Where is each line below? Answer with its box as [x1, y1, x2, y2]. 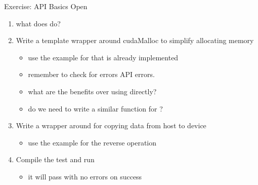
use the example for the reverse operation [28, 137, 157, 147]
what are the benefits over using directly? [28, 86, 157, 96]
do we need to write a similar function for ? [28, 103, 163, 114]
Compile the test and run [16, 154, 95, 165]
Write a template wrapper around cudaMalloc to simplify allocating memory [16, 35, 254, 46]
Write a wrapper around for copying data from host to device [16, 120, 206, 131]
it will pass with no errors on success [28, 171, 142, 181]
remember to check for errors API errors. [28, 69, 155, 80]
